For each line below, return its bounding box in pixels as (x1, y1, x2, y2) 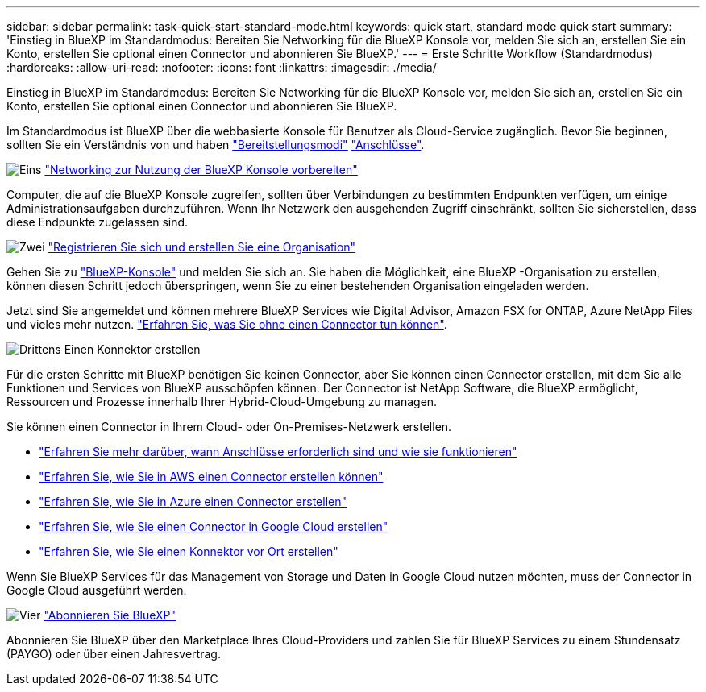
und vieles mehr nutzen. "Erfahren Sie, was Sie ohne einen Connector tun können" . (6, 317, 447, 331)
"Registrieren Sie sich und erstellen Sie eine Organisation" (48, 240, 356, 254)
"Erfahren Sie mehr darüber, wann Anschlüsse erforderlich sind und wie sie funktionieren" (39, 445, 517, 458)
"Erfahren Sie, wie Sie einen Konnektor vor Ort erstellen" (39, 545, 338, 558)
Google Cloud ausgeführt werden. (6, 583, 187, 597)
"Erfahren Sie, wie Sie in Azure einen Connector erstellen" (39, 495, 347, 508)
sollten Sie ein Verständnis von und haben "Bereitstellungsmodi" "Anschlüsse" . (6, 138, 425, 151)
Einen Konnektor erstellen (64, 342, 201, 356)
